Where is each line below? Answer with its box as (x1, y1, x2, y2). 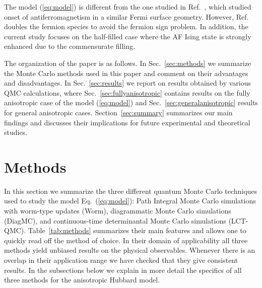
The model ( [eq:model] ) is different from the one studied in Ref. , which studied (4, 2, 251, 12)
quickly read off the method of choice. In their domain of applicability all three (4, 235, 248, 245)
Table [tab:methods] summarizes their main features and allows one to (28, 225, 246, 236)
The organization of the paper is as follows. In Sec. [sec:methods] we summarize (4, 57, 251, 68)
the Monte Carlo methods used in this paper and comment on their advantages (4, 67, 248, 78)
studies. (4, 127, 28, 137)
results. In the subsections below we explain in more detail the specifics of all (4, 264, 242, 275)
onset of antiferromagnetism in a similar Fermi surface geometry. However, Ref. (4, 11, 249, 22)
